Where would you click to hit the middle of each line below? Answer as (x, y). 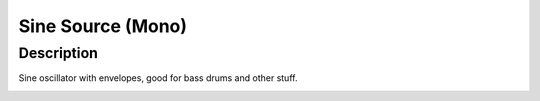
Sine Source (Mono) (103, 26)
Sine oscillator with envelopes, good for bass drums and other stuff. (158, 78)
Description (58, 53)
